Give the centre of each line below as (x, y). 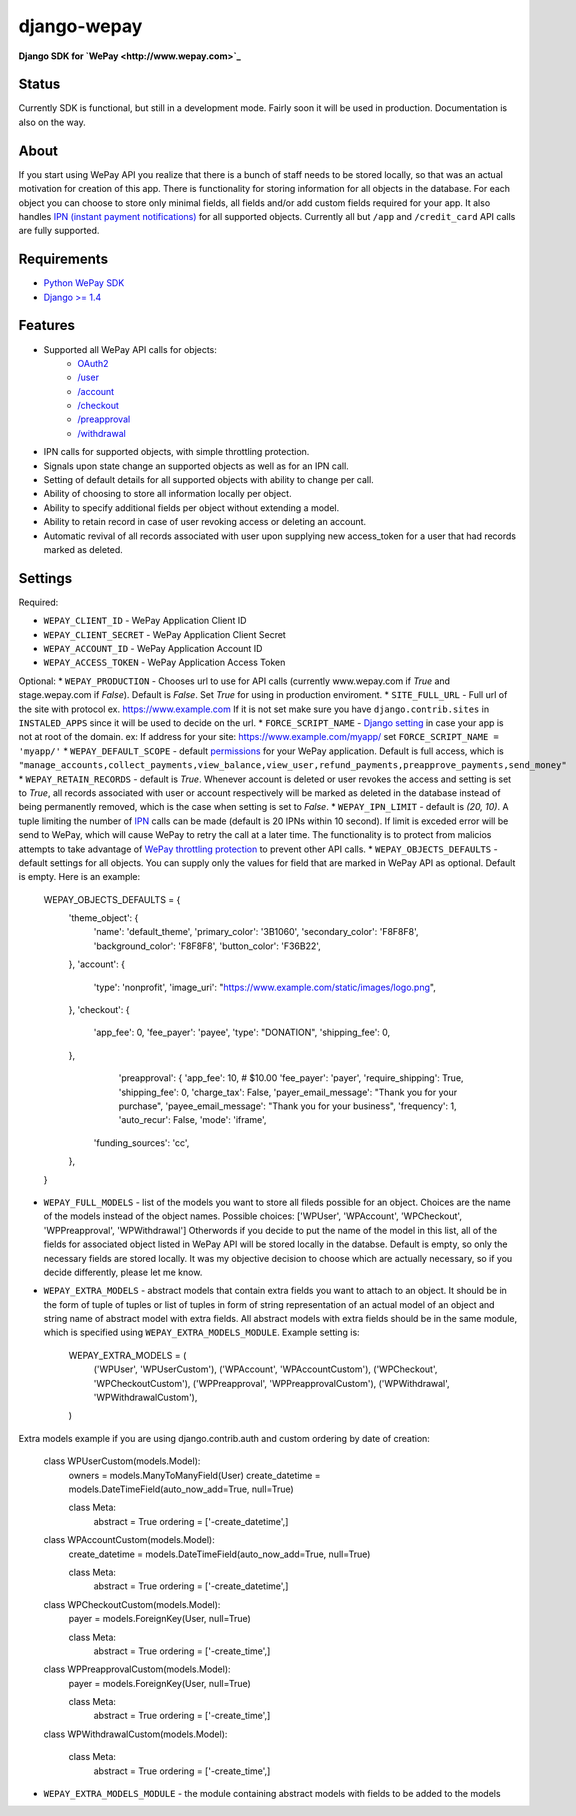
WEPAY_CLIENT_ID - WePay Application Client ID (145, 621)
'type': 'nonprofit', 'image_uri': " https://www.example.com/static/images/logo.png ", (265, 987)
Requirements (63, 259)
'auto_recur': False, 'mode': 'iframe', (192, 1120)
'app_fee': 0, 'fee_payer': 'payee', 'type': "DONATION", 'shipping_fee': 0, (242, 1032)
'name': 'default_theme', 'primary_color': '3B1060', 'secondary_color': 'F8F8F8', (256, 932)
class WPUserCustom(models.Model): (122, 1461)
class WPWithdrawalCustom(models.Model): (135, 1734)
